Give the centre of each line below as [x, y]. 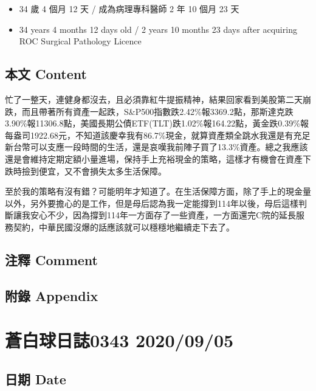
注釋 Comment [52, 259]
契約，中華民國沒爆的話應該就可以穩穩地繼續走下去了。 [124, 227]
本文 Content [46, 74]
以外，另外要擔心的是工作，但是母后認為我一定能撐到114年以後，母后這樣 [152, 203]
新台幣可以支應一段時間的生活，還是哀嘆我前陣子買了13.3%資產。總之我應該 [156, 147]
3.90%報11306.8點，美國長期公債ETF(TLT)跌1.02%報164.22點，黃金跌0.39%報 [157, 123]
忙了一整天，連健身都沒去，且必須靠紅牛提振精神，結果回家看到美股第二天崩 [158, 99]
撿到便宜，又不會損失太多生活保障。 [94, 171]
